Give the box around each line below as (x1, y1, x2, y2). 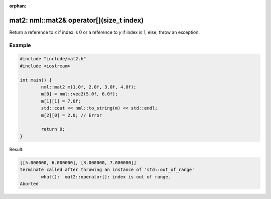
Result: (9, 146, 24, 152)
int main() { (20, 77, 52, 83)
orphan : (9, 3, 27, 9)
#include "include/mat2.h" (20, 56, 86, 62)
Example (9, 42, 31, 49)
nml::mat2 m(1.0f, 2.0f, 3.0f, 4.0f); (41, 84, 137, 90)
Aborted (20, 181, 39, 186)
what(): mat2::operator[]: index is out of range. (41, 174, 171, 179)
